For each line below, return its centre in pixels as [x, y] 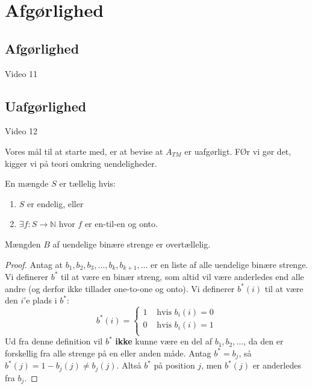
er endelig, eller [55, 203]
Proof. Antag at [34, 264]
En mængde [27, 183]
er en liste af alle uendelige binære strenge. [229, 264]
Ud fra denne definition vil [54, 341]
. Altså [129, 365]
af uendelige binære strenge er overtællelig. [132, 244]
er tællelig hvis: [87, 183]
